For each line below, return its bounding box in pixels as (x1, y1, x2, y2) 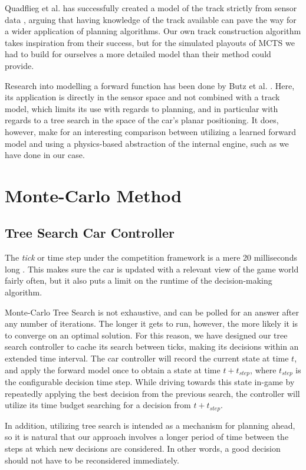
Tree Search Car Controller (5, 224, 175, 242)
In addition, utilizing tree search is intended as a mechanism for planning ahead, (5, 419, 295, 431)
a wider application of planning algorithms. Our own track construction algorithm (5, 25, 301, 37)
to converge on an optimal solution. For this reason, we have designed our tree (5, 328, 288, 341)
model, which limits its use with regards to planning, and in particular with (5, 102, 278, 114)
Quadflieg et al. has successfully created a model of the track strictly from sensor (5, 2, 297, 14)
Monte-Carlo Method (5, 183, 182, 207)
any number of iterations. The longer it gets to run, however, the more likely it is (5, 317, 298, 330)
